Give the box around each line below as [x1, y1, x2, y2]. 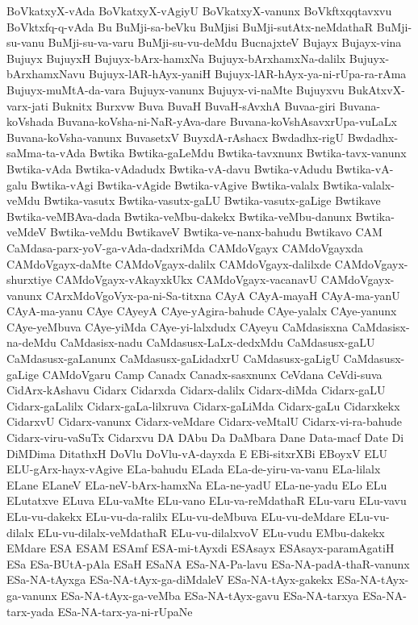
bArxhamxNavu [6, 65, 86, 82]
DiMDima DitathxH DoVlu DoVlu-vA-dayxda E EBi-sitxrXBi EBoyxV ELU [6, 444, 388, 461]
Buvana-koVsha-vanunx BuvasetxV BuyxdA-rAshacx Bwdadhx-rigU [6, 128, 344, 145]
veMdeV [6, 223, 47, 240]
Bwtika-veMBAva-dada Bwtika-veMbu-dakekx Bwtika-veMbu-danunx [6, 207, 352, 224]
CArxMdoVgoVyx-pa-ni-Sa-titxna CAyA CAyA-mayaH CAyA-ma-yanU [45, 286, 400, 303]
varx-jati [6, 97, 48, 114]
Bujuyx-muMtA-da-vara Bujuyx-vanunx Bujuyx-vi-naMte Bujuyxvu [6, 81, 345, 98]
